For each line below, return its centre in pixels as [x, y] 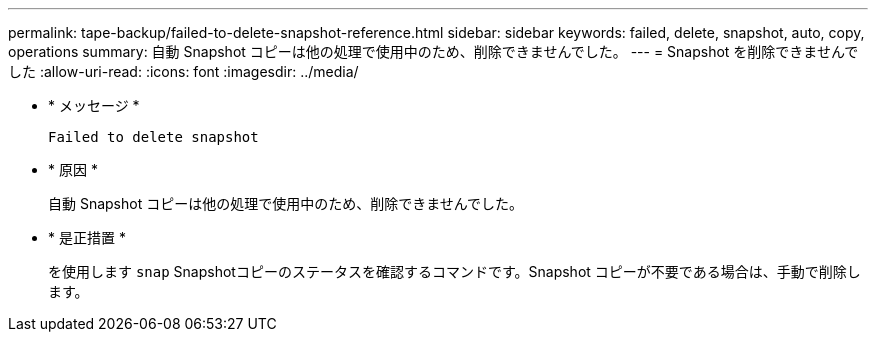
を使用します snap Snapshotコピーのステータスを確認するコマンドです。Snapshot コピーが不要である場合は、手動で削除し [454, 271]
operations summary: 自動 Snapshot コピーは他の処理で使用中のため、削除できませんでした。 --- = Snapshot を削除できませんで [433, 51]
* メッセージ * [94, 105]
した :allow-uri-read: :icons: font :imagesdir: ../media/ [183, 71]
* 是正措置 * [87, 237]
